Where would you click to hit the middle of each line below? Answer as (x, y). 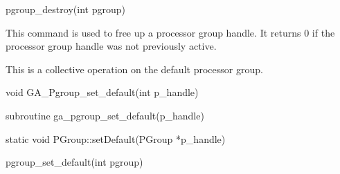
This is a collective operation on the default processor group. (134, 69)
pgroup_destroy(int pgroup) (65, 9)
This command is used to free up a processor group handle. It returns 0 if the (170, 32)
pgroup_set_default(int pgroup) (74, 162)
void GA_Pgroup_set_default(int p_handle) (102, 92)
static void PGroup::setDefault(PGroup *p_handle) (116, 138)
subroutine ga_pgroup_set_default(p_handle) (105, 115)
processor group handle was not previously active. (111, 46)
